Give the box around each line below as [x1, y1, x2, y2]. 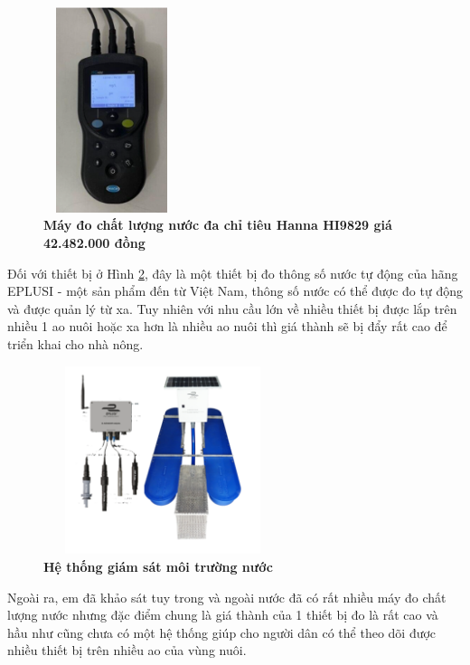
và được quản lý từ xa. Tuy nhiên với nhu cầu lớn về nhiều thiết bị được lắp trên [7, 299, 457, 318]
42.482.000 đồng [43, 233, 146, 252]
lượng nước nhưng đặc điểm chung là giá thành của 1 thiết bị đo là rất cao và [7, 605, 438, 624]
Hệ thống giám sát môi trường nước [43, 556, 273, 575]
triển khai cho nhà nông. [7, 334, 144, 353]
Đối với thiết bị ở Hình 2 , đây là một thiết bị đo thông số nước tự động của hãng [7, 263, 458, 282]
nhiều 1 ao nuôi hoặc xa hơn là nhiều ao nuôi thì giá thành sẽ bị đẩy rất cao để [7, 317, 447, 336]
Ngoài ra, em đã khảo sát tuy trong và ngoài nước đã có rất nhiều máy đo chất [7, 587, 446, 606]
